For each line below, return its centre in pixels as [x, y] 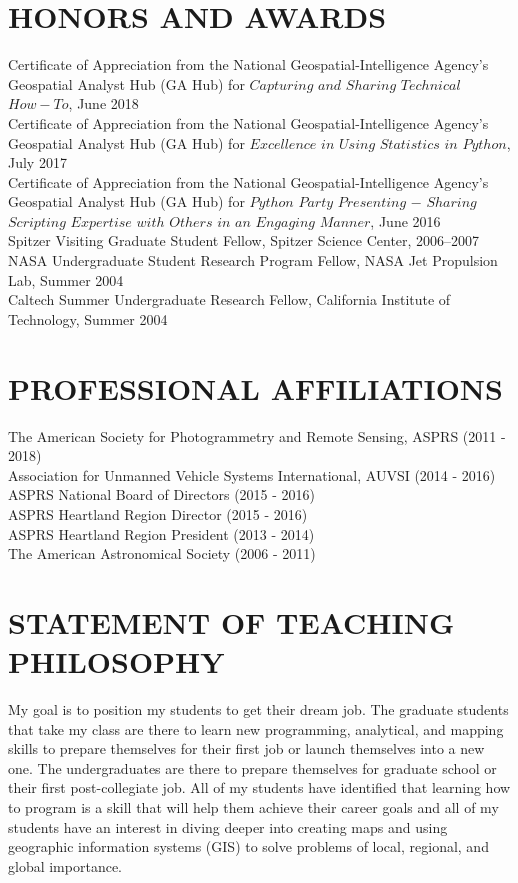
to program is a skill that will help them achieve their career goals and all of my [253, 807]
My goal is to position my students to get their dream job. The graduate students [258, 709]
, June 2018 [103, 103]
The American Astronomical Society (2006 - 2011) [162, 553]
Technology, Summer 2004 [88, 318]
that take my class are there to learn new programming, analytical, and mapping [256, 728]
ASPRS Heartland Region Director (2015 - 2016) [158, 513]
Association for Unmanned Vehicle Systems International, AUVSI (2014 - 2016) [252, 474]
